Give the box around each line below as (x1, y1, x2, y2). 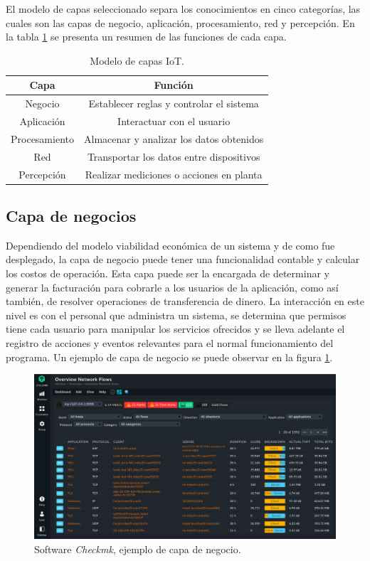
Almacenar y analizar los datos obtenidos (83, 131, 264, 146)
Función (154, 78, 194, 92)
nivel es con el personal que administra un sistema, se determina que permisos (6, 307, 347, 322)
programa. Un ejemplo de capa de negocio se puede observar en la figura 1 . (6, 349, 333, 364)
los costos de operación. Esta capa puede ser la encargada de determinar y (6, 266, 329, 281)
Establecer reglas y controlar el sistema (88, 96, 259, 111)
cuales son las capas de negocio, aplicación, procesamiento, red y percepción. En (6, 15, 355, 30)
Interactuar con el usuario (117, 114, 231, 129)
